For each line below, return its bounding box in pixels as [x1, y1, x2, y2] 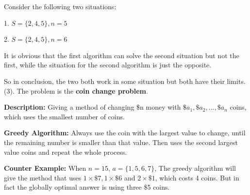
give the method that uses [4, 172, 82, 182]
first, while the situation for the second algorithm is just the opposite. [4, 60, 212, 70]
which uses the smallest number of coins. [4, 111, 125, 121]
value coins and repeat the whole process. [4, 146, 127, 157]
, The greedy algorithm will [154, 163, 236, 173]
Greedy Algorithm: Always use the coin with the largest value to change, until [4, 128, 246, 138]
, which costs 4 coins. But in [155, 172, 239, 182]
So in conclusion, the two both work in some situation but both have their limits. [4, 76, 246, 86]
